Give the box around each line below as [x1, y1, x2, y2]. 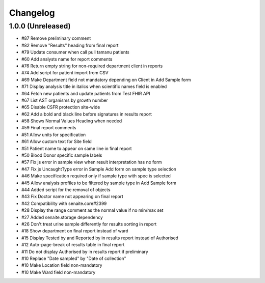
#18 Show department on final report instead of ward [21, 228, 129, 234]
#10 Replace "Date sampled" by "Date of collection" [21, 255, 127, 261]
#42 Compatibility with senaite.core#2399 [21, 200, 107, 206]
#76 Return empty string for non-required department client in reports [21, 63, 163, 69]
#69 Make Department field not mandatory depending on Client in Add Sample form [21, 77, 191, 83]
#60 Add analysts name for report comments [21, 56, 112, 62]
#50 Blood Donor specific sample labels [21, 152, 103, 158]
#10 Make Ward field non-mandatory [21, 269, 96, 275]
